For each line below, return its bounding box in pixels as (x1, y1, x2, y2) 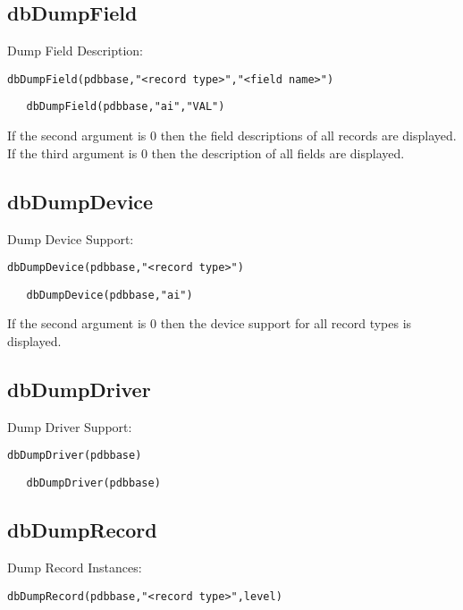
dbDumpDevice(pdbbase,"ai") (26, 288, 193, 301)
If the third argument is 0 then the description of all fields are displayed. (7, 143, 405, 162)
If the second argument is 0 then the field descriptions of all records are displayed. (7, 126, 457, 145)
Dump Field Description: (7, 41, 143, 60)
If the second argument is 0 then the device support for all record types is (7, 314, 412, 333)
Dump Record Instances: (7, 557, 142, 576)
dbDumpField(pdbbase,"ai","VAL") (26, 100, 225, 114)
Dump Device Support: (7, 229, 134, 248)
